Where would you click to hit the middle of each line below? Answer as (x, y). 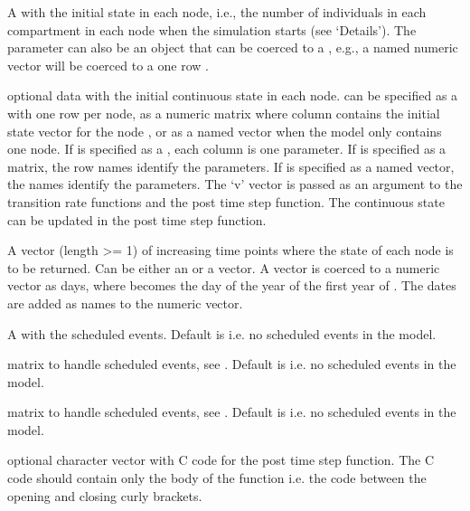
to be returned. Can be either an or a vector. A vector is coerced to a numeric (224, 267)
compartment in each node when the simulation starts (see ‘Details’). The (212, 29)
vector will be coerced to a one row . (108, 65)
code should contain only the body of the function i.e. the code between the (217, 478)
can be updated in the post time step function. (137, 219)
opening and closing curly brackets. (105, 495)
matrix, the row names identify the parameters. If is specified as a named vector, (231, 166)
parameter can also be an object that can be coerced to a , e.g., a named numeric (233, 47)
